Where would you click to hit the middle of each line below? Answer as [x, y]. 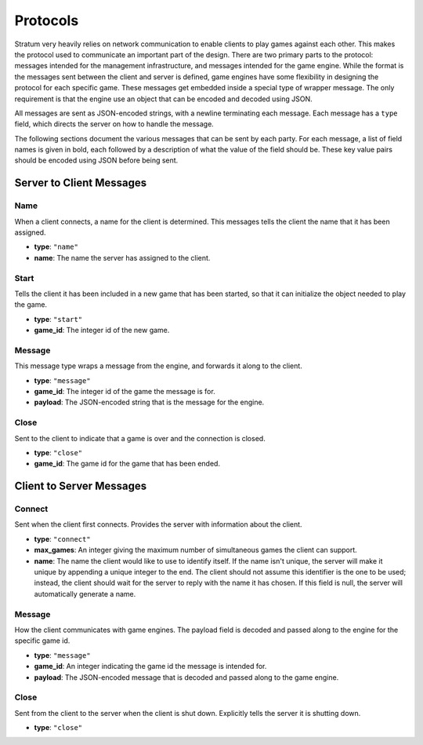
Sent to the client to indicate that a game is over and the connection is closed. [140, 438]
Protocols [47, 20]
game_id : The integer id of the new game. [102, 331]
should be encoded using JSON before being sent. [96, 160]
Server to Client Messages [81, 183]
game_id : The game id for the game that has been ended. [127, 464]
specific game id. [42, 641]
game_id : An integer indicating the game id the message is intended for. [150, 666]
